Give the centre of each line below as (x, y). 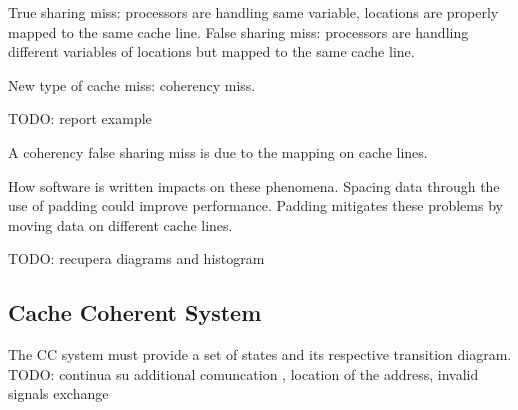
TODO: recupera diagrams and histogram (136, 258)
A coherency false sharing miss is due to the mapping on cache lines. (218, 151)
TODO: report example (80, 118)
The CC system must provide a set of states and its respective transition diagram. (260, 354)
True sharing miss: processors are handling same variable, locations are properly (253, 12)
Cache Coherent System (135, 312)
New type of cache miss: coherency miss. (132, 84)
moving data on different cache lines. (120, 224)
